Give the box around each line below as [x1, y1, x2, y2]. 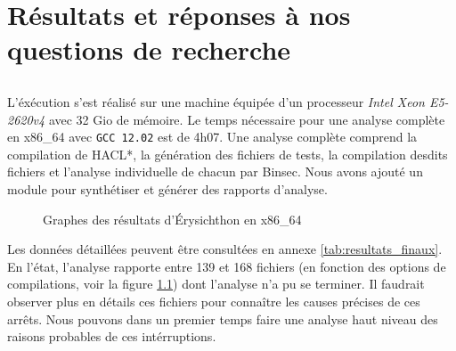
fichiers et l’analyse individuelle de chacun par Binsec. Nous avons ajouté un [7, 162, 423, 181]
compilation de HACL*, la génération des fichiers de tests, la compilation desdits [7, 144, 448, 163]
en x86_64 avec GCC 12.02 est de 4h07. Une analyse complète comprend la [7, 127, 418, 146]
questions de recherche [7, 31, 291, 68]
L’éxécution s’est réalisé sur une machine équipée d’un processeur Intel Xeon [7, 92, 425, 110]
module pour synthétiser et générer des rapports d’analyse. [7, 179, 328, 198]
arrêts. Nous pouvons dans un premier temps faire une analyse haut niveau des [7, 309, 438, 328]
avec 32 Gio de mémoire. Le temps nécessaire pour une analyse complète [48, 110, 445, 128]
